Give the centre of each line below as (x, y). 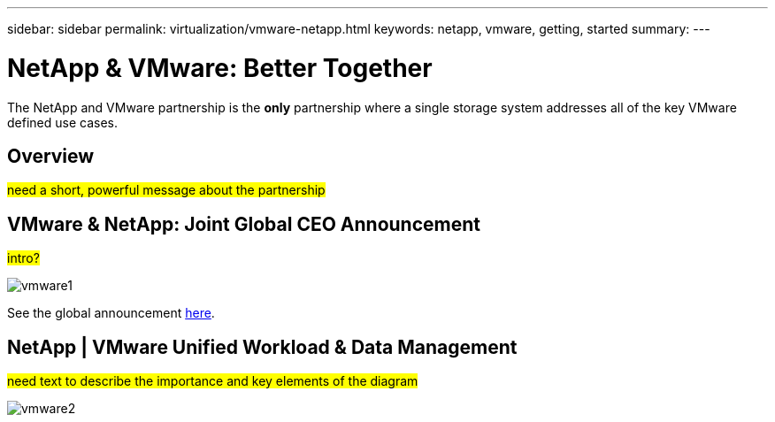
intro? (23, 258)
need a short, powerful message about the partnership (166, 190)
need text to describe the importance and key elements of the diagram (213, 381)
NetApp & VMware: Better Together (220, 68)
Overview (51, 156)
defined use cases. (62, 122)
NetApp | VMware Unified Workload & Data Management (262, 347)
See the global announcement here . (111, 313)
